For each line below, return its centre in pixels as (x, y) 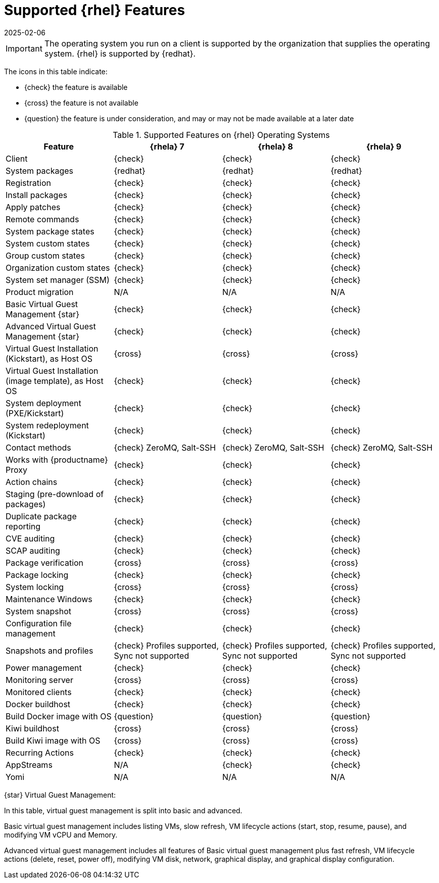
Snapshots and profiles (50, 650)
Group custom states (45, 255)
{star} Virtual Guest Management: (60, 795)
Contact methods (38, 447)
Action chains (32, 482)
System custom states (48, 243)
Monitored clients (39, 692)
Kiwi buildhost (32, 728)
